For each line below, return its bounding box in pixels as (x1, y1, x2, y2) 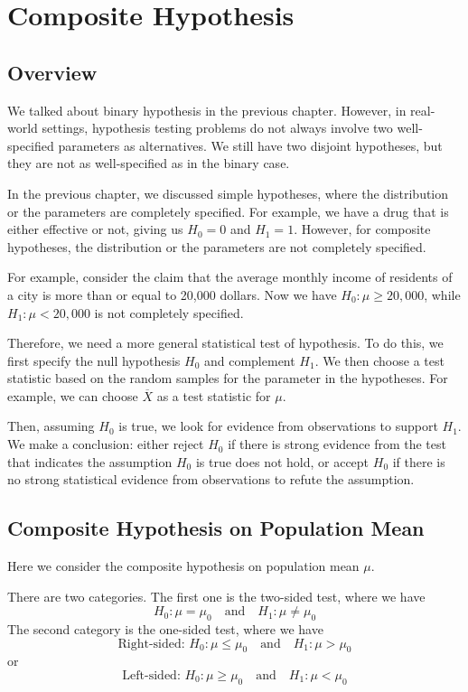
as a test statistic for (156, 386, 271, 405)
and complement (203, 351, 295, 369)
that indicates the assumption (7, 452, 173, 471)
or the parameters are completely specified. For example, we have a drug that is (7, 201, 449, 220)
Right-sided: (117, 637, 185, 650)
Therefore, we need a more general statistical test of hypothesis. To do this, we (7, 333, 444, 352)
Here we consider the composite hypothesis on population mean (7, 556, 360, 575)
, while (424, 285, 461, 304)
